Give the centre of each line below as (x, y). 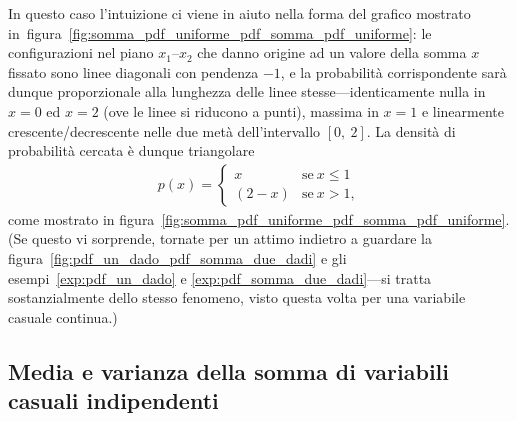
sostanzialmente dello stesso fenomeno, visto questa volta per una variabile (237, 297)
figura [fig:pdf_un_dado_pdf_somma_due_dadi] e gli (177, 257)
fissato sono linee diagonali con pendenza (133, 71)
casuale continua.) (63, 316)
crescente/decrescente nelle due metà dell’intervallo (164, 130)
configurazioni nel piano (81, 52)
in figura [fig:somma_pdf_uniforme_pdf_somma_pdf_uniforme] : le (220, 32)
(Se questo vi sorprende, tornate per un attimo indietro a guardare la (220, 238)
